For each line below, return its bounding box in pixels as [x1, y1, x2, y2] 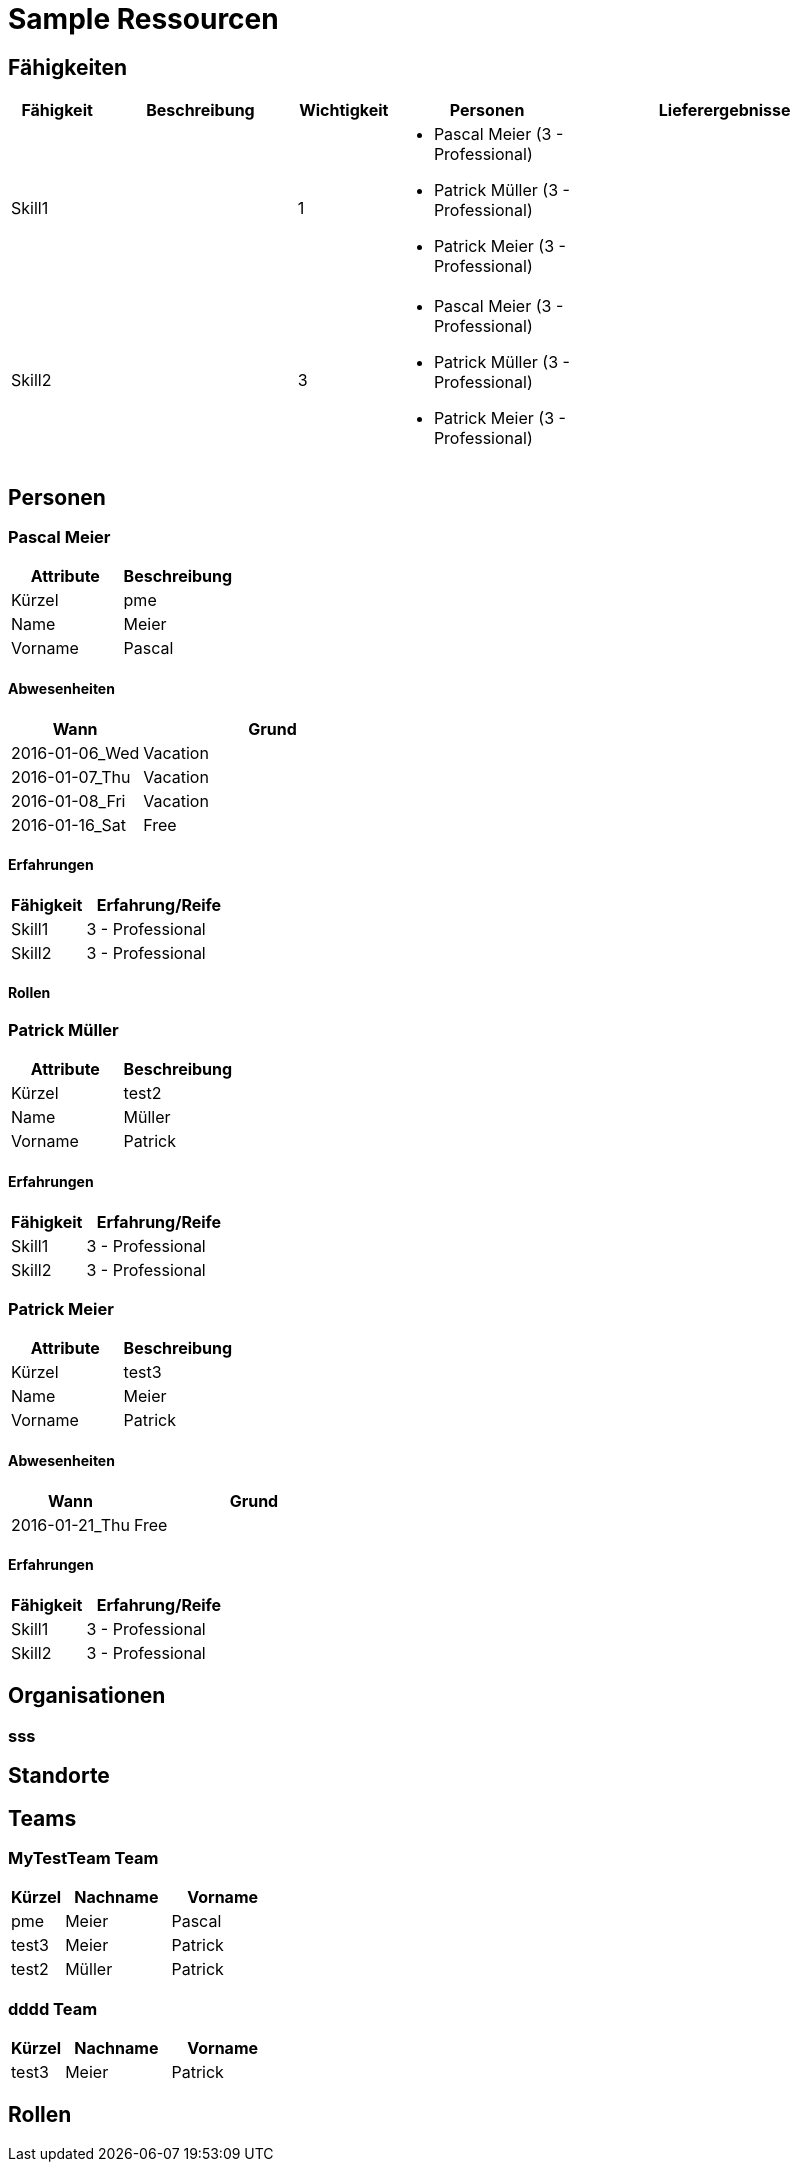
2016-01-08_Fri [11, 790, 126, 811]
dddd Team [8, 1998, 98, 2019]
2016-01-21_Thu [11, 1514, 130, 1535]
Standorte [8, 1763, 110, 1789]
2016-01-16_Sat [11, 814, 127, 835]
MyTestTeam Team [8, 1847, 159, 1868]
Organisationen [8, 1683, 166, 1709]
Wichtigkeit [299, 100, 389, 121]
